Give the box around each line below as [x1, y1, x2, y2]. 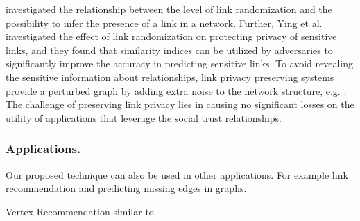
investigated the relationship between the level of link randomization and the [6, 2, 332, 16]
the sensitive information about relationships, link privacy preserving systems [6, 69, 334, 84]
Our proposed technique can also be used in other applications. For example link [6, 167, 348, 182]
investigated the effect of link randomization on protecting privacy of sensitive [6, 29, 337, 44]
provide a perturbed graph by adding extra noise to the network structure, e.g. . [6, 83, 347, 98]
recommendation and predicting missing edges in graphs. [6, 181, 247, 195]
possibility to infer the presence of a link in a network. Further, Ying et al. [6, 15, 323, 30]
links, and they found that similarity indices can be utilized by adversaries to [6, 42, 333, 57]
